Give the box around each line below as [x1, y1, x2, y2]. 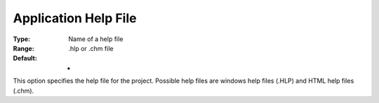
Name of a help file [68, 35, 124, 43]
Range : [13, 44, 34, 52]
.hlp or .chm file [68, 44, 114, 52]
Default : [13, 54, 38, 63]
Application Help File [13, 10, 137, 26]
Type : [13, 35, 31, 43]
